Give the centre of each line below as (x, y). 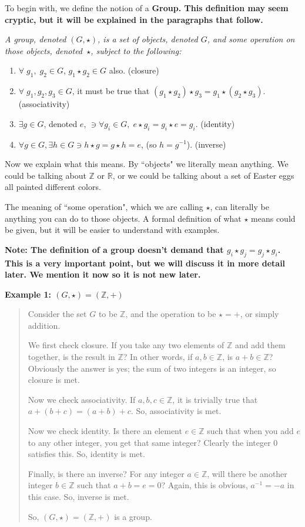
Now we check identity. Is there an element (105, 431)
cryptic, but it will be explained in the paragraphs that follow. (134, 19)
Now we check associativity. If (82, 399)
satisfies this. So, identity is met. (86, 454)
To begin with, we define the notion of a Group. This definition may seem (147, 8)
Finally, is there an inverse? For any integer (106, 473)
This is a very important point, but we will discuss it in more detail (145, 263)
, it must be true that (111, 91)
